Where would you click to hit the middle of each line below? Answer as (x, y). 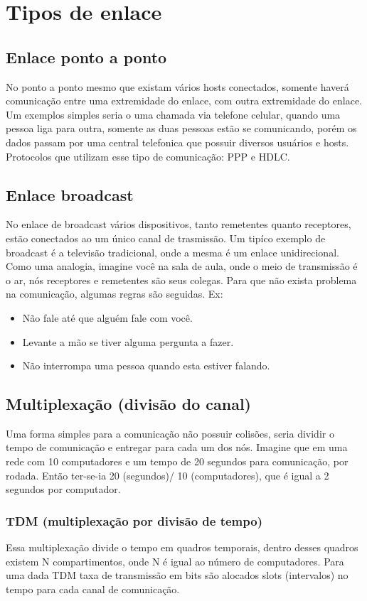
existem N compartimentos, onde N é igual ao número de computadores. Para (175, 561)
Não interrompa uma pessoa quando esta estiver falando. (146, 366)
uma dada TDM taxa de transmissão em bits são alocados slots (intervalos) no (177, 575)
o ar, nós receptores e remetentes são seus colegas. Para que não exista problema (181, 280)
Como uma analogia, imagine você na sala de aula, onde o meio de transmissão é (182, 266)
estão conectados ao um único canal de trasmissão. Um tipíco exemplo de (166, 238)
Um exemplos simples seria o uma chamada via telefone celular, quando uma (173, 114)
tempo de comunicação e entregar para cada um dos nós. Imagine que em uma (177, 447)
